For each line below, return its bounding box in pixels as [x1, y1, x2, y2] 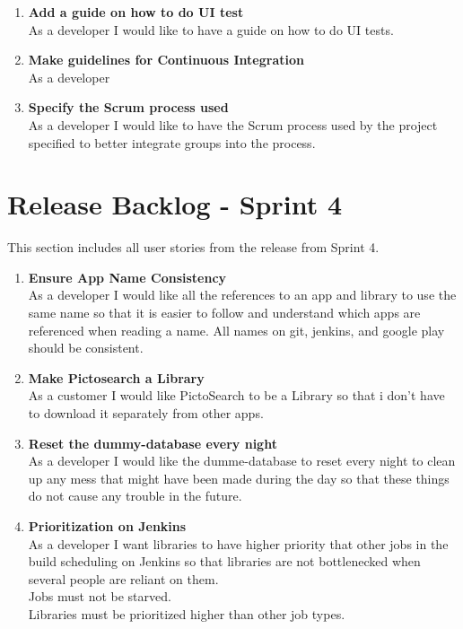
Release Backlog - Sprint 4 [7, 186, 343, 223]
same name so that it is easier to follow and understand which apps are [28, 303, 421, 322]
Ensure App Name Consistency [28, 267, 227, 286]
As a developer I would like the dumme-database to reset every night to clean [28, 451, 456, 470]
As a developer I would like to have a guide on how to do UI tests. [28, 20, 394, 39]
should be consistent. [28, 338, 144, 357]
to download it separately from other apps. [28, 404, 264, 423]
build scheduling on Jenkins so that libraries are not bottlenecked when [28, 552, 421, 571]
